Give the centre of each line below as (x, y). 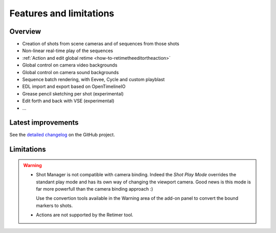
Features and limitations (62, 13)
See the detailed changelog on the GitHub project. (62, 135)
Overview (25, 31)
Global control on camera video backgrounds (70, 65)
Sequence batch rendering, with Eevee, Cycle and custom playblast (94, 80)
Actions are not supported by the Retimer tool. (85, 215)
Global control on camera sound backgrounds (71, 72)
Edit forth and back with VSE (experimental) (68, 101)
